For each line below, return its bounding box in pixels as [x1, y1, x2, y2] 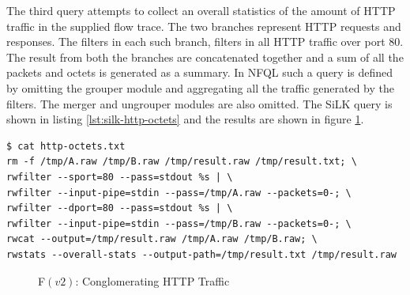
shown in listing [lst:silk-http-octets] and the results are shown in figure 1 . [6, 111, 364, 127]
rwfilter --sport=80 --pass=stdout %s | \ [6, 171, 233, 183]
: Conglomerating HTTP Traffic [75, 272, 230, 289]
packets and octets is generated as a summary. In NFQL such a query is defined [6, 64, 393, 81]
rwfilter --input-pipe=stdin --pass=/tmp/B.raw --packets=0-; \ [6, 217, 352, 229]
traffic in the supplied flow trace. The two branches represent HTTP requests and [6, 17, 401, 34]
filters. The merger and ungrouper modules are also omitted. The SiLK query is [6, 95, 393, 112]
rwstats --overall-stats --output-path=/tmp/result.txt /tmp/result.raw [6, 248, 397, 260]
